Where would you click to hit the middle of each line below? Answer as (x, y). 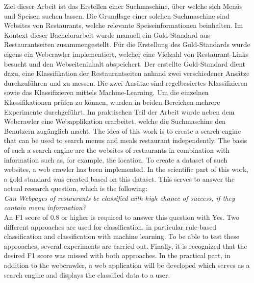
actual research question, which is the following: (76, 188)
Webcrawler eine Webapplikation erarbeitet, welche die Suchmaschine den (115, 121)
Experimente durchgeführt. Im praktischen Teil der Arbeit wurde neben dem (119, 111)
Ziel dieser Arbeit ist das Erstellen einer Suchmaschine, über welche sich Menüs (123, 6)
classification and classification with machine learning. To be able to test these (122, 236)
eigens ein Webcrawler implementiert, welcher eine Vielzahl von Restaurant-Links (126, 54)
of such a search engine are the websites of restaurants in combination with (117, 150)
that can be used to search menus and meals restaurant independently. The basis (126, 140)
